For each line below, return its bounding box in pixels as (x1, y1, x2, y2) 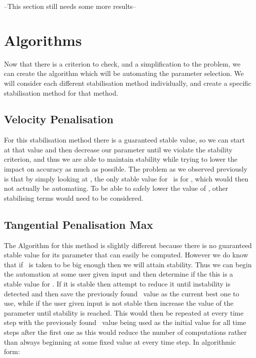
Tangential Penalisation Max (4, 216, 153, 232)
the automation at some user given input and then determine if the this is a (4, 269, 233, 279)
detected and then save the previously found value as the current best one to (4, 288, 239, 298)
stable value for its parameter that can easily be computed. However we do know (4, 250, 248, 260)
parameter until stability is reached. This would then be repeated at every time (4, 307, 244, 318)
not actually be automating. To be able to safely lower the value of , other (4, 183, 228, 193)
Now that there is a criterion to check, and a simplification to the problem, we (4, 58, 241, 69)
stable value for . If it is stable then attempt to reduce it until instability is (4, 279, 230, 289)
